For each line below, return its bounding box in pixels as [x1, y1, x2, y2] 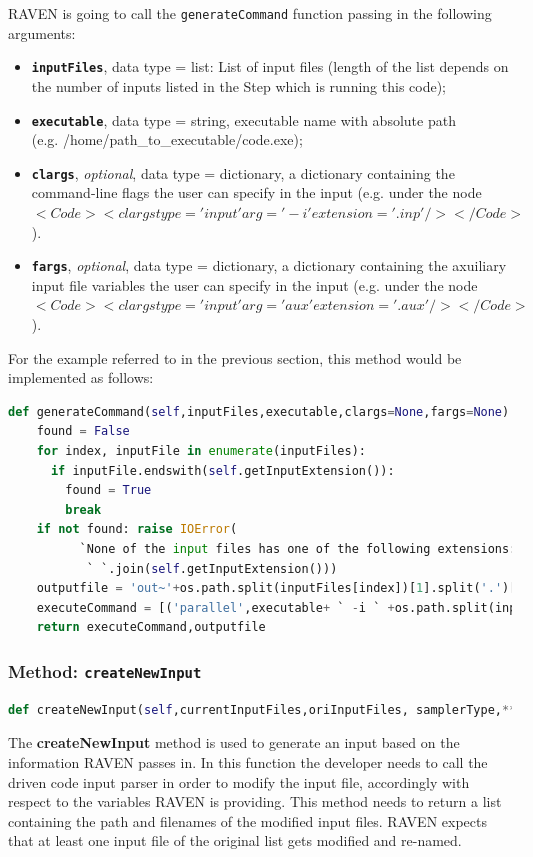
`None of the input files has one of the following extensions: [79, 541, 517, 556]
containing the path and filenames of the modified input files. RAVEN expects [8, 810, 487, 831]
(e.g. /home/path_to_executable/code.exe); [31, 129, 303, 150]
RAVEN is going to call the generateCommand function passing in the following [8, 3, 492, 23]
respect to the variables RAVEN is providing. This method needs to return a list [8, 791, 502, 812]
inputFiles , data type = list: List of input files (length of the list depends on [31, 56, 509, 77]
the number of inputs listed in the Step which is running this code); [31, 75, 446, 96]
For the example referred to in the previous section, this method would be [8, 347, 462, 368]
